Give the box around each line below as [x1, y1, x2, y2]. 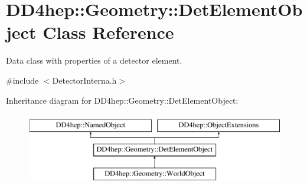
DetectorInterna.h [52, 74, 117, 86]
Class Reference [43, 20, 174, 44]
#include [6, 74, 39, 86]
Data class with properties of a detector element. [6, 54, 182, 67]
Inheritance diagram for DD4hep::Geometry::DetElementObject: [6, 94, 239, 106]
